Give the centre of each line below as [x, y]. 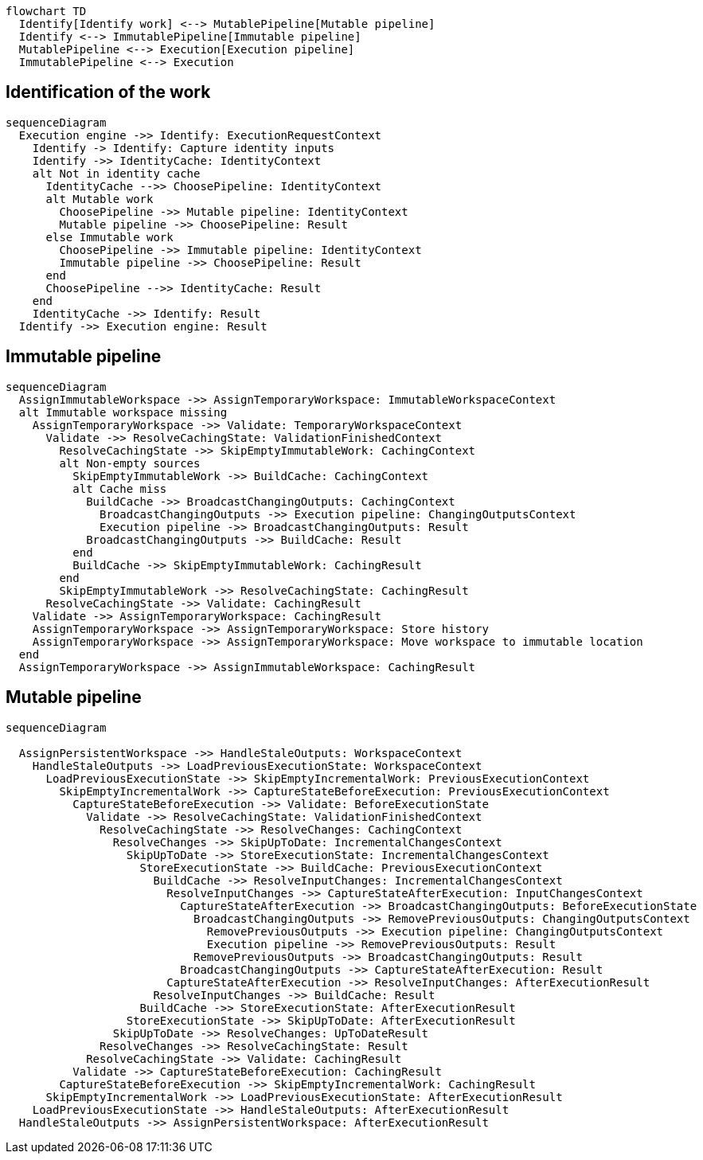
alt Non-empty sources [130, 463]
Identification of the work [108, 92]
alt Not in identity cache [116, 173]
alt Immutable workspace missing [123, 412]
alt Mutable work [100, 199]
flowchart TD [46, 11]
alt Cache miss [120, 488]
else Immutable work [109, 237]
